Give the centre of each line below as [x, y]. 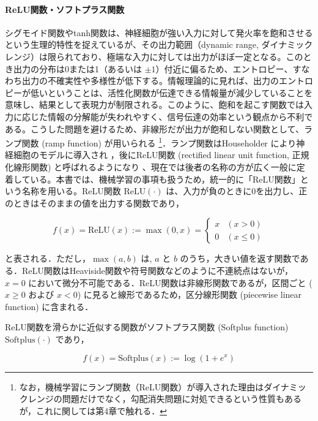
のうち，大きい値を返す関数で [240, 258]
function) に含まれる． [49, 306]
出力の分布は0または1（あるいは [77, 68]
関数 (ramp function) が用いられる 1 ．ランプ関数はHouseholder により [159, 142]
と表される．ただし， [48, 258]
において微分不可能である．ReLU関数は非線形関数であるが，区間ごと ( [170, 282]
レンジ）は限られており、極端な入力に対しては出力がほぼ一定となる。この [154, 56]
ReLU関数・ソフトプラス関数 [65, 9]
